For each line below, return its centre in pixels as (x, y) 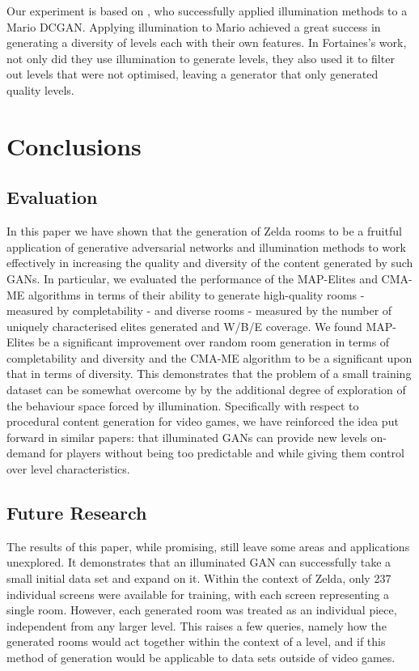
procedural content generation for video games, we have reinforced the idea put (203, 421)
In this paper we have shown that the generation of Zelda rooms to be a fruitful (204, 231)
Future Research (77, 513)
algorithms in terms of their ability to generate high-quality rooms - (197, 294)
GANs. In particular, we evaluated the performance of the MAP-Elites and (192, 278)
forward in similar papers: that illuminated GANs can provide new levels (187, 437)
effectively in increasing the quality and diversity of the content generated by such (210, 263)
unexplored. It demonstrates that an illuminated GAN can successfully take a (199, 562)
